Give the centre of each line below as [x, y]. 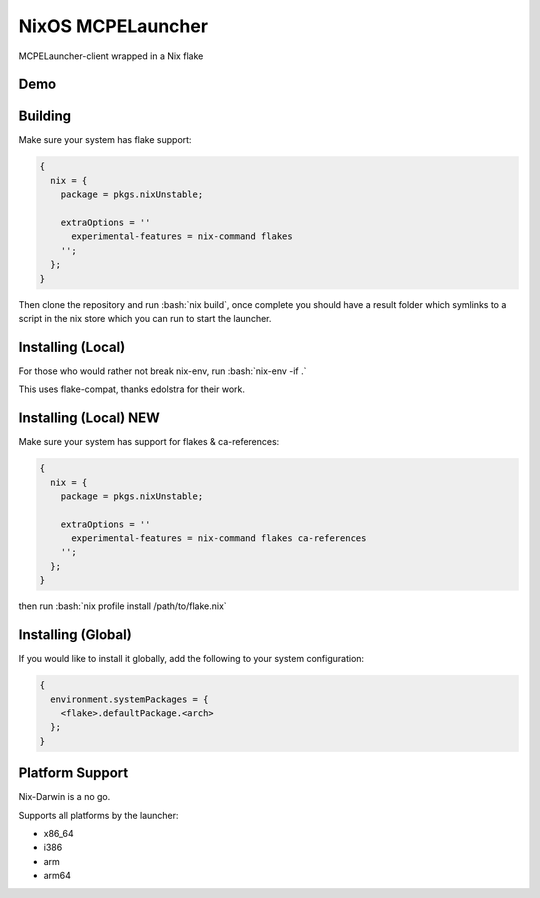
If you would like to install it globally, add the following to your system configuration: [191, 659]
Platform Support [73, 773]
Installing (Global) [75, 635]
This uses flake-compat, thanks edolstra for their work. [131, 389]
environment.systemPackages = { [129, 699]
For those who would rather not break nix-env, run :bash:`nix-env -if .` [162, 371]
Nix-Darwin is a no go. [64, 797]
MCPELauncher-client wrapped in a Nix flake [111, 56]
